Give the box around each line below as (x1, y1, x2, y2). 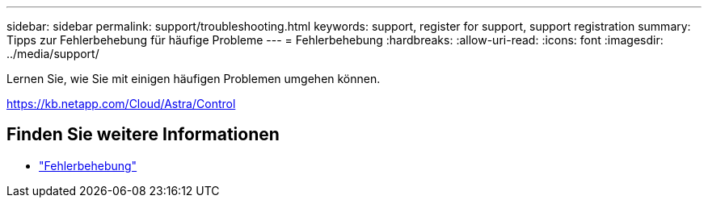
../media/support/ (6, 47, 99, 60)
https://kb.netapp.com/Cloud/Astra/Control (6, 97, 236, 110)
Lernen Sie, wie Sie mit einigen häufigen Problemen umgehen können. (6, 72, 381, 85)
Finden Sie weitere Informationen (6, 124, 280, 145)
